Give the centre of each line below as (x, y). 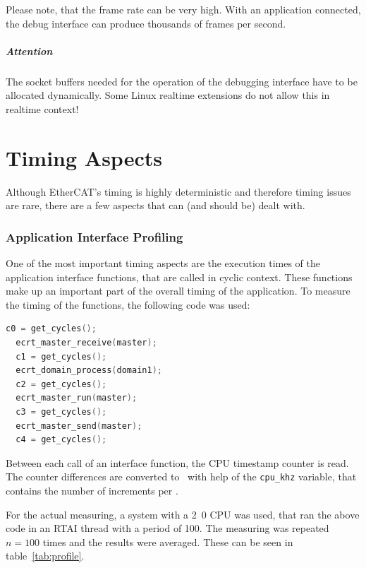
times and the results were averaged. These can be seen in (168, 542)
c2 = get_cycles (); (61, 384)
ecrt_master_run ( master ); (77, 398)
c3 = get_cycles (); (61, 412)
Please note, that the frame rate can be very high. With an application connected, (183, 9)
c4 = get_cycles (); (61, 440)
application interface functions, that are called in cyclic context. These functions (179, 277)
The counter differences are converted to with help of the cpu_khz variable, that (181, 477)
